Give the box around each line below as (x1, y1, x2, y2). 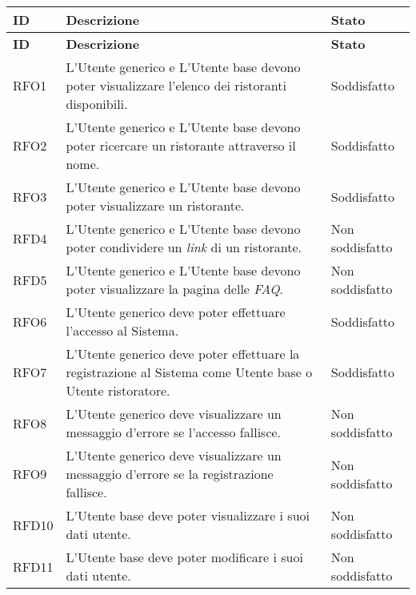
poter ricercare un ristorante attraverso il (66, 136, 296, 155)
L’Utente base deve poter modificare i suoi (66, 548, 303, 566)
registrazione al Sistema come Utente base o (66, 363, 313, 381)
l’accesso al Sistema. (66, 321, 179, 340)
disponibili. (66, 94, 128, 113)
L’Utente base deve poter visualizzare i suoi (66, 506, 310, 525)
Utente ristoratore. (66, 381, 170, 400)
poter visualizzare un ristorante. (66, 196, 245, 215)
